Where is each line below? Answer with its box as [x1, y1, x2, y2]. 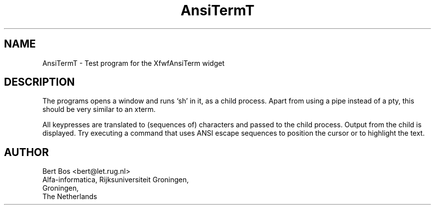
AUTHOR [4, 146, 49, 158]
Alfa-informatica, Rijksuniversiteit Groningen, [42, 175, 189, 184]
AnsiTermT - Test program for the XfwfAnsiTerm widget [42, 58, 224, 67]
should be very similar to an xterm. [42, 105, 156, 114]
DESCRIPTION [4, 76, 75, 89]
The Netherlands [42, 192, 97, 201]
